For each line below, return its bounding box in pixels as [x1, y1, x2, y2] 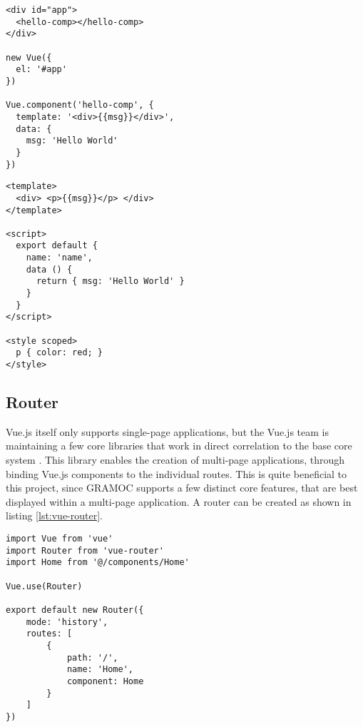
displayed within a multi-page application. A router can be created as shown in [6, 494, 352, 509]
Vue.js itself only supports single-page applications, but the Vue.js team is [6, 424, 329, 439]
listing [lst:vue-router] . [6, 508, 103, 523]
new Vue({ [6, 52, 52, 63]
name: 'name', [26, 253, 93, 263]
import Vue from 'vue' [6, 534, 113, 544]
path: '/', [66, 652, 118, 663]
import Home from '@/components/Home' [6, 557, 190, 568]
